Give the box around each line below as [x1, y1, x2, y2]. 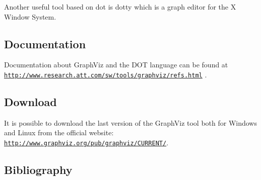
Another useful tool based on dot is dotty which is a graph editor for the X [4, 2, 236, 12]
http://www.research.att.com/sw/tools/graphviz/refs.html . [4, 69, 207, 79]
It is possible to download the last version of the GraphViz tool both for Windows [4, 117, 257, 128]
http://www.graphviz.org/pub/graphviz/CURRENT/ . [4, 137, 169, 148]
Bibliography [4, 162, 73, 177]
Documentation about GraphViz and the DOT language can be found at [4, 59, 228, 70]
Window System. [4, 11, 56, 22]
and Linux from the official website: [4, 127, 114, 138]
